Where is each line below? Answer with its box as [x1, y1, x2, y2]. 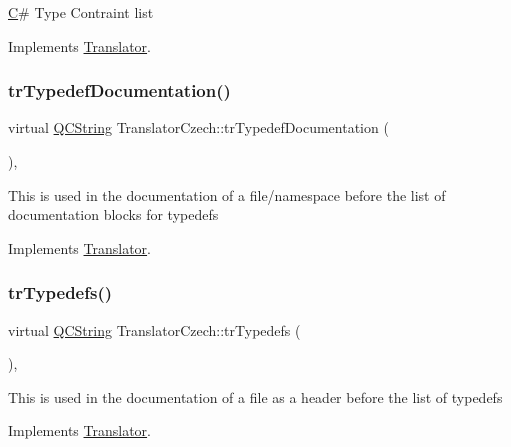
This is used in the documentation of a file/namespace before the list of [8, 184, 446, 205]
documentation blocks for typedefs [8, 204, 219, 225]
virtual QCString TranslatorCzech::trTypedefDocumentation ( [8, 117, 389, 138]
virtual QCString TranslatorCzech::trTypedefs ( [8, 319, 301, 340]
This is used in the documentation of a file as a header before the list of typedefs [8, 386, 503, 407]
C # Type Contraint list [8, 2, 154, 22]
